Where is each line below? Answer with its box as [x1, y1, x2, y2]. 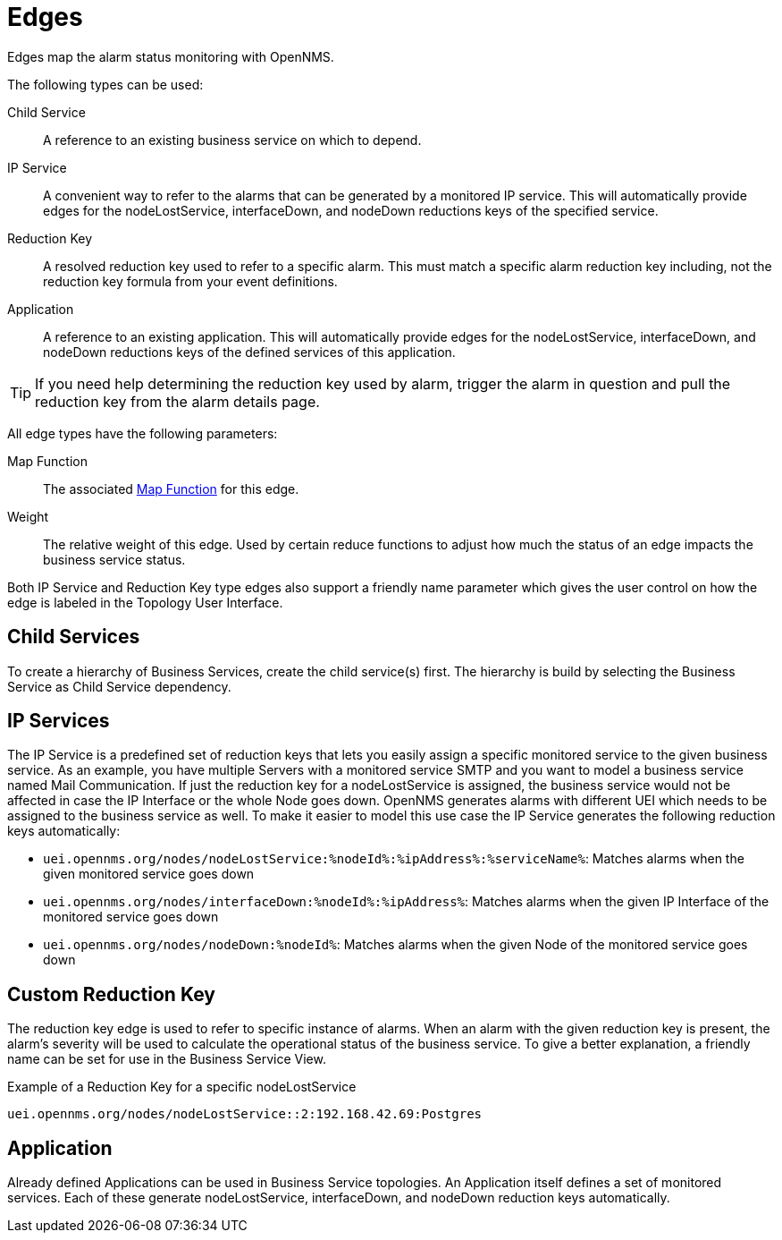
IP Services [7, 709, 110, 733]
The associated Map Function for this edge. [43, 480, 299, 497]
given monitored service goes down [43, 866, 255, 882]
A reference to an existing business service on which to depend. [43, 132, 422, 148]
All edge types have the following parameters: [7, 425, 278, 441]
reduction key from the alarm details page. [35, 392, 320, 411]
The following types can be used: [7, 76, 204, 92]
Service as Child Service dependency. [7, 678, 231, 694]
